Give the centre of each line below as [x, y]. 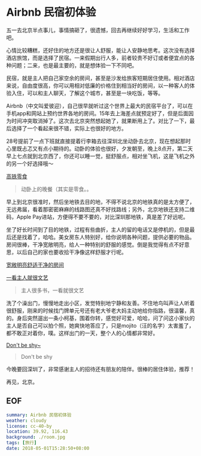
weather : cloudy [26, 421]
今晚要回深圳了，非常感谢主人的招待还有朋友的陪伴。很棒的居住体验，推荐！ [100, 369]
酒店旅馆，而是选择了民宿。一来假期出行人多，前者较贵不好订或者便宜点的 [98, 58]
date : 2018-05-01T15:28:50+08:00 [48, 448]
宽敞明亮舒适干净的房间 [35, 265]
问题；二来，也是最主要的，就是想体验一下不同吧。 [74, 65]
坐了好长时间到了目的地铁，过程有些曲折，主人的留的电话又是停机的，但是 [98, 229]
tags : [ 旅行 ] [22, 443]
